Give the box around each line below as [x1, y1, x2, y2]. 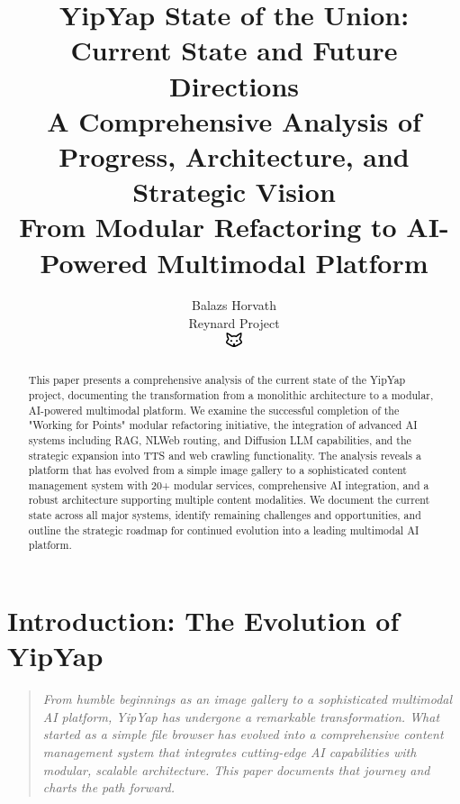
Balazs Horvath [191, 296, 277, 315]
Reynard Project [188, 314, 280, 333]
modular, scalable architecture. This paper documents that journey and [42, 760, 430, 779]
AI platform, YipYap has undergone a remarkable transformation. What [42, 707, 440, 726]
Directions [168, 67, 300, 104]
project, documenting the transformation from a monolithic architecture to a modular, [28, 387, 434, 402]
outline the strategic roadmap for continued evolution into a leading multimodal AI [28, 522, 419, 537]
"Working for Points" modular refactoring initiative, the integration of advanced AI [28, 417, 418, 433]
